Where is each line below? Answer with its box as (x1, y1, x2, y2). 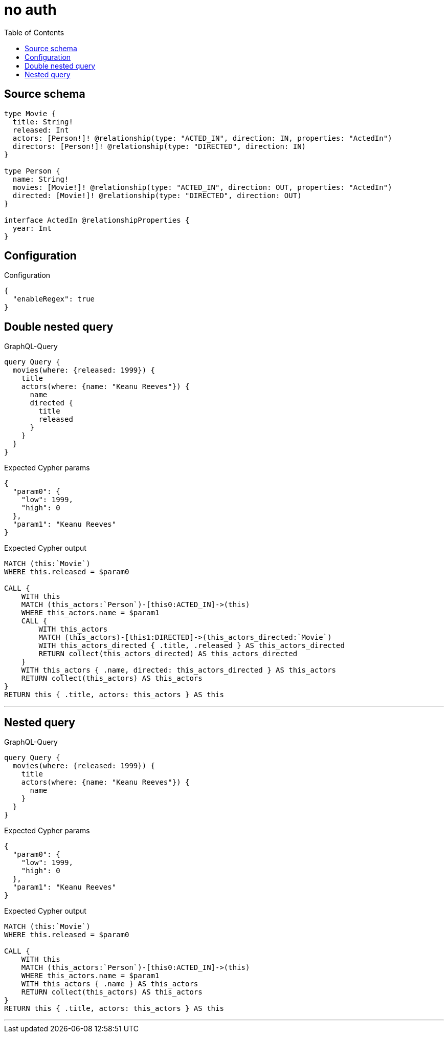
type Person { (4, 166, 60, 175)
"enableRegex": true (12, 295, 95, 304)
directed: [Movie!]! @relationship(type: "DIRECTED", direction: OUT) (12, 191, 302, 200)
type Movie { (4, 109, 56, 118)
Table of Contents (4, 28, 64, 37)
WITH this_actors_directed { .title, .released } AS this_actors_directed (38, 641, 345, 650)
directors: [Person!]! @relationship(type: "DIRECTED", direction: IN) (12, 142, 306, 150)
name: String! (12, 175, 69, 183)
